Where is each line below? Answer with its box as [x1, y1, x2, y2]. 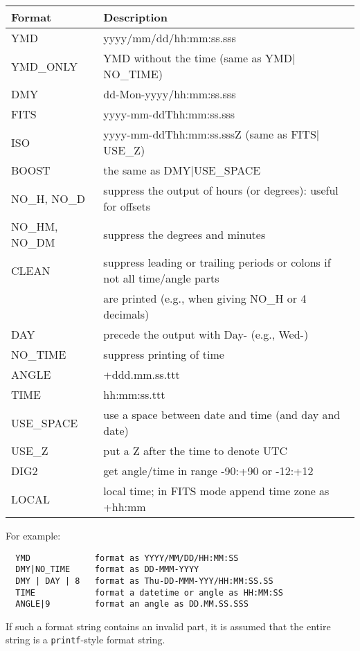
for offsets [103, 198, 151, 214]
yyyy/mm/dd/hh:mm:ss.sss [103, 30, 236, 46]
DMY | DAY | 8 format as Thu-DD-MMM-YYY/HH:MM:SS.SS [15, 576, 273, 586]
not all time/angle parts [103, 270, 219, 286]
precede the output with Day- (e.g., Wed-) [103, 326, 309, 342]
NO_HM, [11, 218, 58, 234]
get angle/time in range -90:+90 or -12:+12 [103, 463, 314, 479]
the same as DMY [103, 162, 191, 178]
